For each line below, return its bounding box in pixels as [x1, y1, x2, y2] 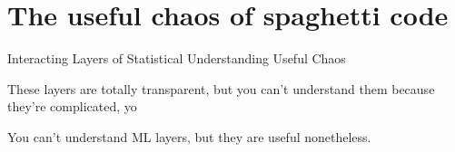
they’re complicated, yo [7, 97, 137, 116]
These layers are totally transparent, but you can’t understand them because [7, 79, 435, 98]
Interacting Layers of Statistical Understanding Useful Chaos [7, 49, 346, 68]
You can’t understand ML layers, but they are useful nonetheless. [7, 127, 371, 146]
